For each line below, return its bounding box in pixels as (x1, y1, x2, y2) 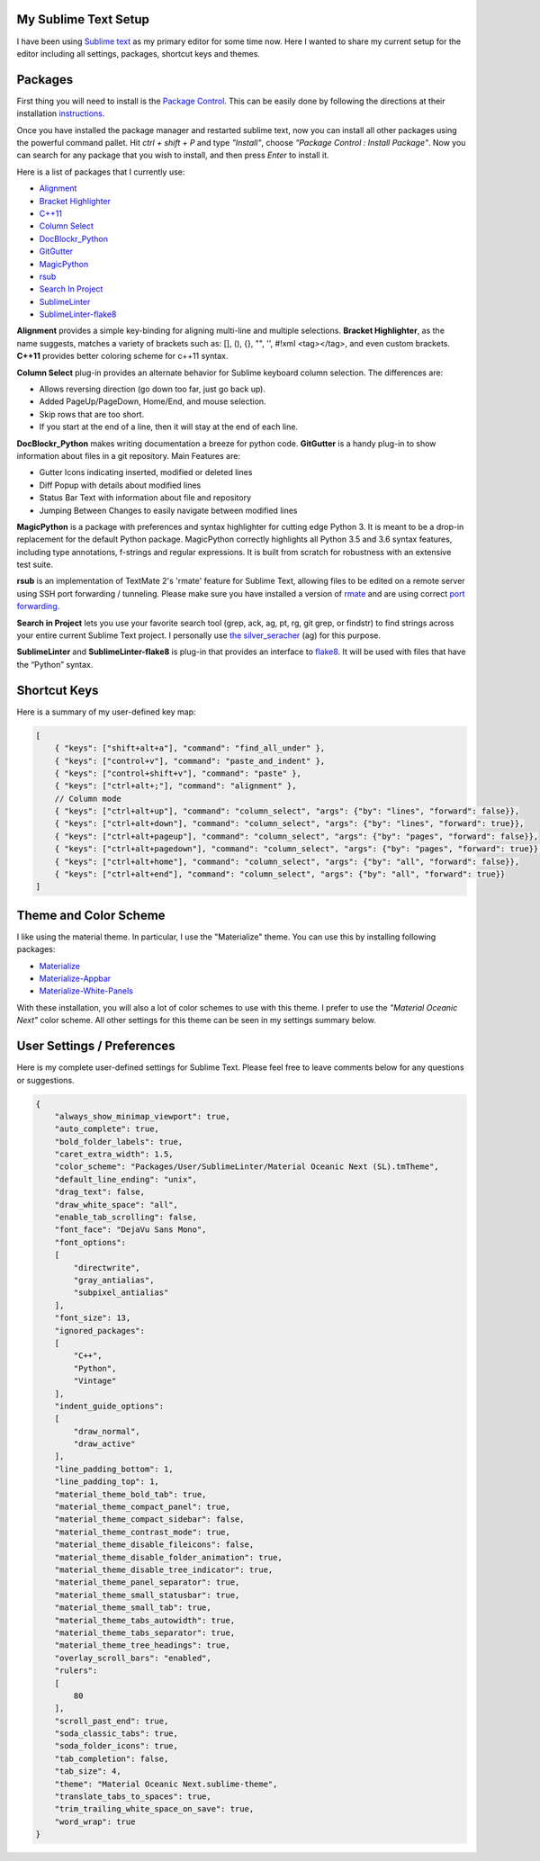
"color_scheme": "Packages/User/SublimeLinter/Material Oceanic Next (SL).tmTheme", (54, 1162, 440, 1172)
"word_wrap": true (54, 1816, 136, 1827)
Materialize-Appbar (39, 973, 112, 984)
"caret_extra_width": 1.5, (54, 1149, 175, 1160)
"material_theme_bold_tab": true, (54, 1489, 207, 1499)
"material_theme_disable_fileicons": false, (54, 1540, 255, 1550)
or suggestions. (16, 1074, 76, 1085)
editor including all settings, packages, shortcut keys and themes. (16, 48, 261, 58)
